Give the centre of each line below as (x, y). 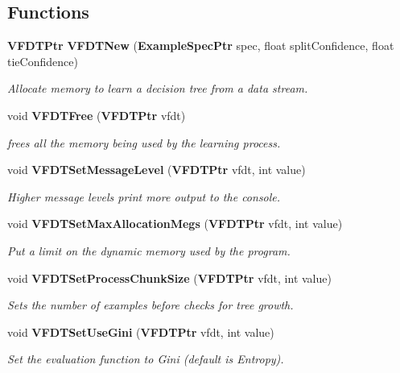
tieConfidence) (43, 61)
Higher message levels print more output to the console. (144, 196)
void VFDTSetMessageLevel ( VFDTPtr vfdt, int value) (157, 170)
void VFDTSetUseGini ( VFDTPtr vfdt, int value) (141, 332)
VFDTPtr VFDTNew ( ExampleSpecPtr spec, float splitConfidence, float (201, 46)
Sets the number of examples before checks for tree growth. (151, 305)
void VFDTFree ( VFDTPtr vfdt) (97, 115)
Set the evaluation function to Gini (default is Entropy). (146, 359)
